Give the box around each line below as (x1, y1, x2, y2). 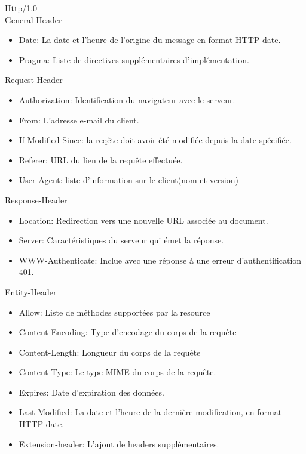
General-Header (5, 13, 62, 26)
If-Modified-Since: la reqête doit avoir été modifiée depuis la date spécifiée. (19, 134, 292, 146)
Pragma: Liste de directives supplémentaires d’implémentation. (19, 53, 249, 66)
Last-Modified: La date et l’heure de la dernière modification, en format (19, 406, 282, 418)
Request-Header (5, 73, 63, 86)
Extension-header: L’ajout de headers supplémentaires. (19, 437, 219, 450)
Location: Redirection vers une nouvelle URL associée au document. (19, 214, 268, 226)
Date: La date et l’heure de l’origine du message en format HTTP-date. (19, 33, 281, 46)
